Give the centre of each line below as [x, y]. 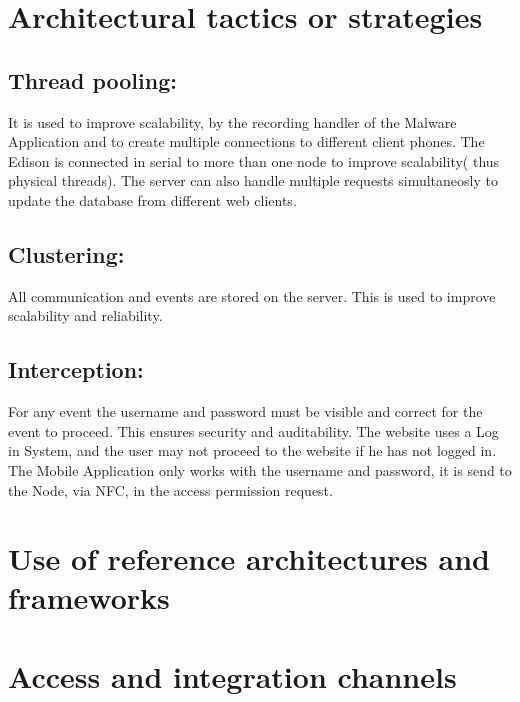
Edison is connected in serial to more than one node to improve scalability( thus [254, 160]
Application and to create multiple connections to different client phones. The [246, 141]
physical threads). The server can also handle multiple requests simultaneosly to [253, 180]
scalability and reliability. [85, 315]
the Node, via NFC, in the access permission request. [170, 489]
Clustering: [66, 253]
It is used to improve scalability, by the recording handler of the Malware [232, 121]
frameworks [89, 597]
